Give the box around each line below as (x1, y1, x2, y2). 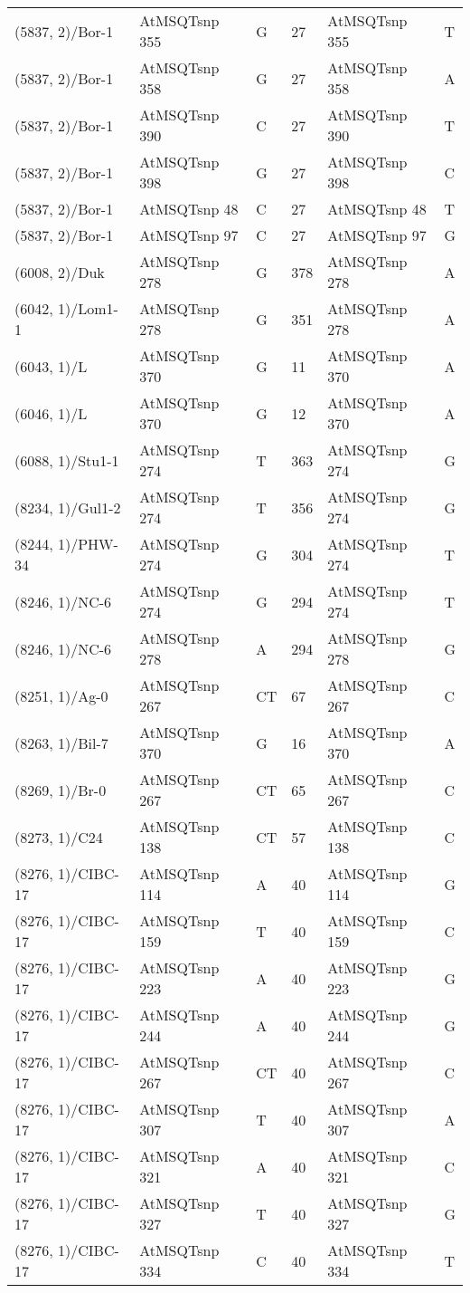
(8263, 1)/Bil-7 (14, 732, 108, 753)
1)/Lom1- (58, 298, 118, 319)
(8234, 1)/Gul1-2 (14, 496, 121, 518)
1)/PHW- (58, 533, 118, 554)
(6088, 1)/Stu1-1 (14, 449, 119, 471)
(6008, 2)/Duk (14, 261, 105, 283)
